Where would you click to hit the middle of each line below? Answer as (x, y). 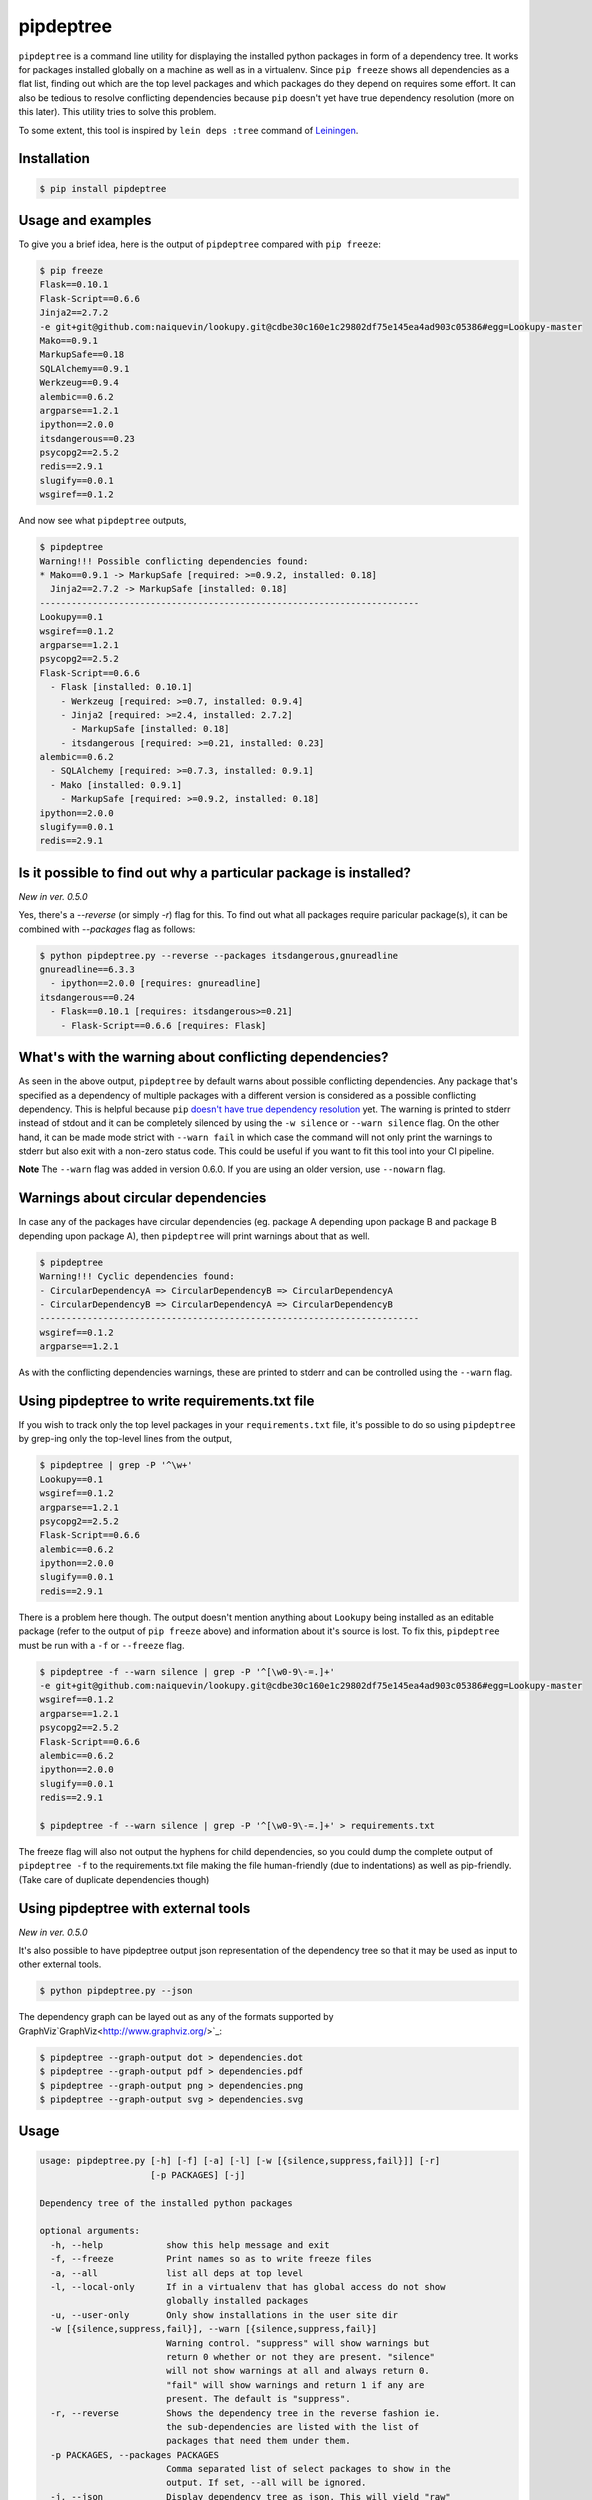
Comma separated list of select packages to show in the (308, 2469)
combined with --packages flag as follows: (107, 929)
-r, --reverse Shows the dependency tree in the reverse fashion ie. (245, 2413)
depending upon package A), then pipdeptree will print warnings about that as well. (194, 1236)
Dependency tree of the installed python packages (166, 2203)
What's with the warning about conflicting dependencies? (203, 1057)
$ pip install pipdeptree (103, 188)
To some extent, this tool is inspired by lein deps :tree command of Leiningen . (188, 130)
